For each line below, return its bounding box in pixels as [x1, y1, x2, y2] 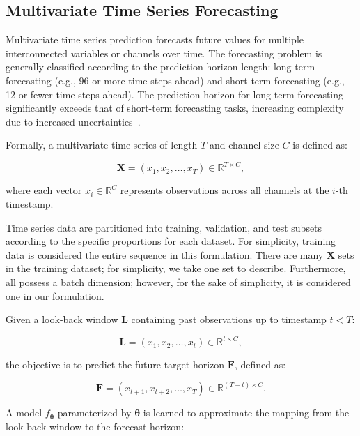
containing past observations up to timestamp [131, 312, 327, 326]
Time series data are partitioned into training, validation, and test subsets [6, 220, 322, 234]
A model [6, 405, 42, 420]
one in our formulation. [6, 288, 104, 303]
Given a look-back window [6, 312, 118, 326]
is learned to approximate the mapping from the [143, 405, 350, 420]
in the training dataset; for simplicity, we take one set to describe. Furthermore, [6, 261, 346, 276]
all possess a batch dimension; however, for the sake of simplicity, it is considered [6, 275, 351, 290]
